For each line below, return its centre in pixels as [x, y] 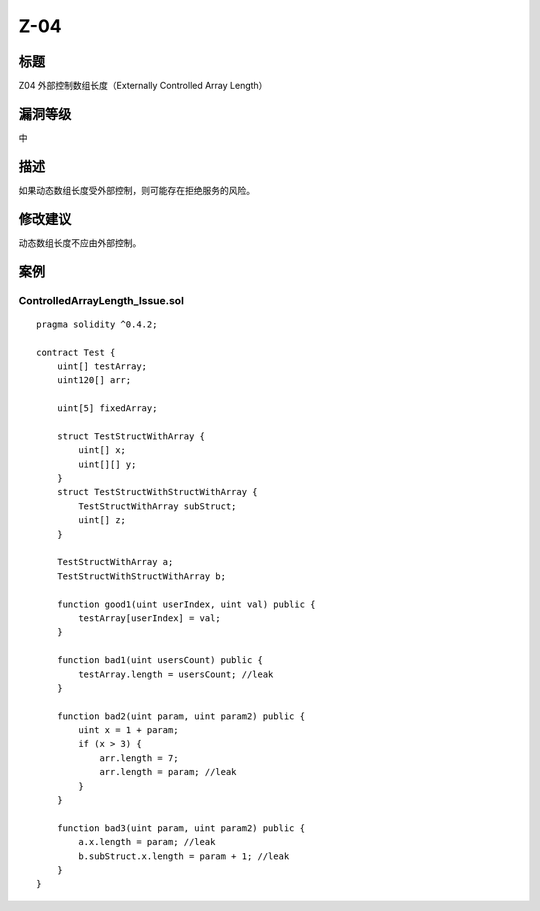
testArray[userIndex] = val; [150, 618]
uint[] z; [102, 520]
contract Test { [76, 352]
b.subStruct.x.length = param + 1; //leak [184, 856]
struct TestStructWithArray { [130, 436]
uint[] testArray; [102, 366]
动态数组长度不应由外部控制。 [80, 242]
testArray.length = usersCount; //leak [176, 674]
